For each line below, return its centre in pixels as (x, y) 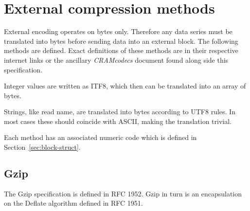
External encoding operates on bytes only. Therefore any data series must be (118, 31)
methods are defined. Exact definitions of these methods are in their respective (121, 50)
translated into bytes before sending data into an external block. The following (121, 41)
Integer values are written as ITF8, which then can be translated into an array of (125, 86)
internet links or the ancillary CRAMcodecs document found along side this (116, 60)
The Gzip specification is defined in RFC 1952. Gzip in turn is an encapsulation (123, 193)
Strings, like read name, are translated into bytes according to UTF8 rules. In (120, 112)
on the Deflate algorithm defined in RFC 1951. (73, 203)
